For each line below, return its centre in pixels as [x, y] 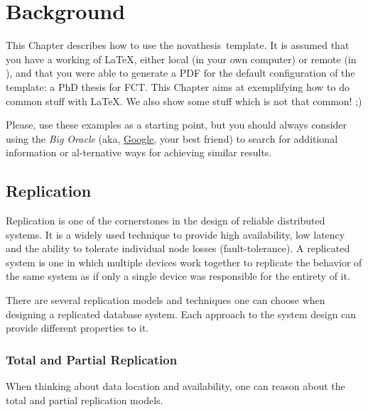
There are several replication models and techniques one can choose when [166, 300]
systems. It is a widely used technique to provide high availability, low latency [175, 234]
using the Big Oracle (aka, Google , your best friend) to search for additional [172, 138]
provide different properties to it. [77, 328]
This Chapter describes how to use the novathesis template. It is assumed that [178, 45]
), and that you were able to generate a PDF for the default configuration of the [180, 73]
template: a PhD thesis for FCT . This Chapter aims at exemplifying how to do [178, 86]
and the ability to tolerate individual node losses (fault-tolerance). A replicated [178, 248]
